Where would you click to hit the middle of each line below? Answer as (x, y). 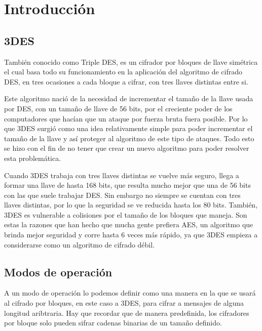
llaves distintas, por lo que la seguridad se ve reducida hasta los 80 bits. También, (131, 205)
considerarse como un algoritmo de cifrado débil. (80, 244)
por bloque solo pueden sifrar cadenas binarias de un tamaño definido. (113, 323)
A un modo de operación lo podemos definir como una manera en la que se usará (130, 293)
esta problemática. (33, 158)
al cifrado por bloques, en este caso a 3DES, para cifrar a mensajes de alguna (124, 303)
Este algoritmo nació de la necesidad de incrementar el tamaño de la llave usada (129, 98)
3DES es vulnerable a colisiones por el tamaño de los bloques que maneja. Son (126, 214)
